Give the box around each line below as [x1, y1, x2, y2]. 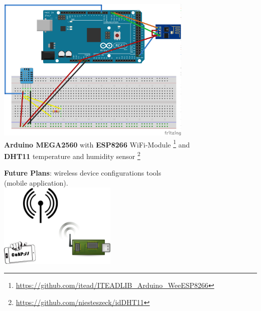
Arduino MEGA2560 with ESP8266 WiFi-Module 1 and [4, 137, 190, 149]
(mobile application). [4, 177, 68, 188]
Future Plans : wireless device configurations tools [4, 168, 161, 178]
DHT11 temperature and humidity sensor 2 [4, 149, 141, 161]
